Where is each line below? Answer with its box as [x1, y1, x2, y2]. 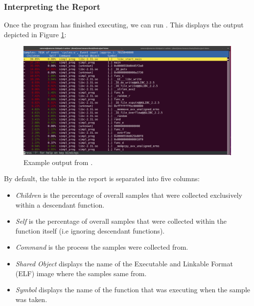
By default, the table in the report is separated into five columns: [4, 173, 200, 184]
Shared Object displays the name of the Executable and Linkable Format [15, 258, 233, 268]
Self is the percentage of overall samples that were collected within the [15, 216, 227, 226]
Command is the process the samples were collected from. [15, 242, 188, 252]
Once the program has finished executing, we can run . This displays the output [4, 20, 244, 30]
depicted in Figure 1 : [4, 29, 67, 39]
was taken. [15, 294, 47, 304]
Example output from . [23, 157, 93, 167]
